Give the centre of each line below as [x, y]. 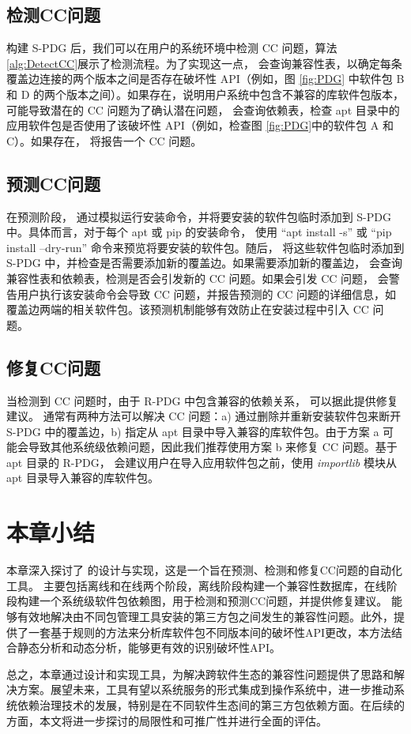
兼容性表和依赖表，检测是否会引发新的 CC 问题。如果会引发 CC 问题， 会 [198, 278]
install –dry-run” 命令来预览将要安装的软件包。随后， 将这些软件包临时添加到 [205, 247]
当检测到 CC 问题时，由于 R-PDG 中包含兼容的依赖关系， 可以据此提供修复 [202, 400]
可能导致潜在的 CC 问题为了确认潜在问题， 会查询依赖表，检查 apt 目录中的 [203, 109]
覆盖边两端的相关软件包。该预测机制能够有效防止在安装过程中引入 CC [188, 309]
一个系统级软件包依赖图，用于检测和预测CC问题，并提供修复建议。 [213, 601]
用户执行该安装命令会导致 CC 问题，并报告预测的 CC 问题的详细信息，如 [207, 294]
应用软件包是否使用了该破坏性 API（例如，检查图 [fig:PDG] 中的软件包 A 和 [200, 125]
